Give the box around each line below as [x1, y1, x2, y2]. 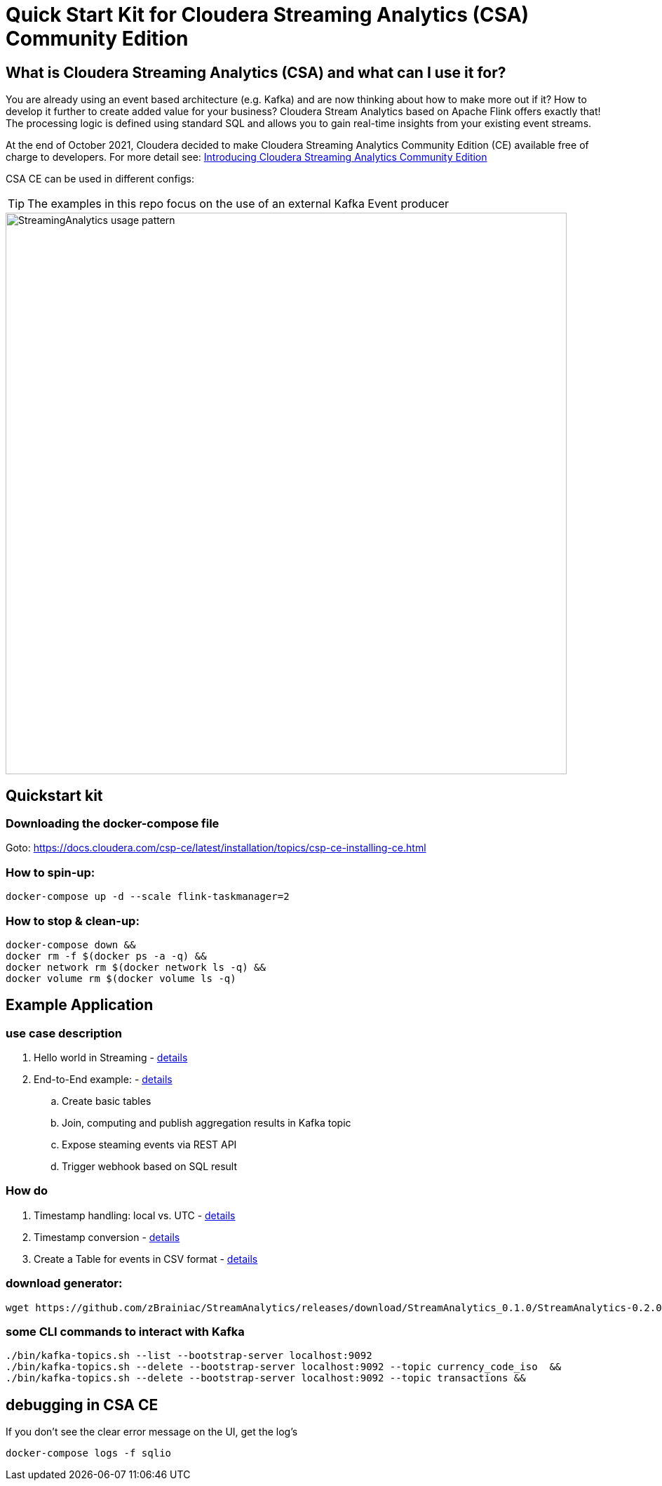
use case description [6, 1026, 122, 1040]
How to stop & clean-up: [6, 913, 140, 928]
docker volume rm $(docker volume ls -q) [6, 972, 236, 984]
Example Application [6, 996, 154, 1014]
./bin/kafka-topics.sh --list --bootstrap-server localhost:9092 [6, 1350, 372, 1362]
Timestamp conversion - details [34, 1230, 180, 1243]
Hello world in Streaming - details [34, 1052, 188, 1064]
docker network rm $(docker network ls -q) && [6, 961, 266, 973]
